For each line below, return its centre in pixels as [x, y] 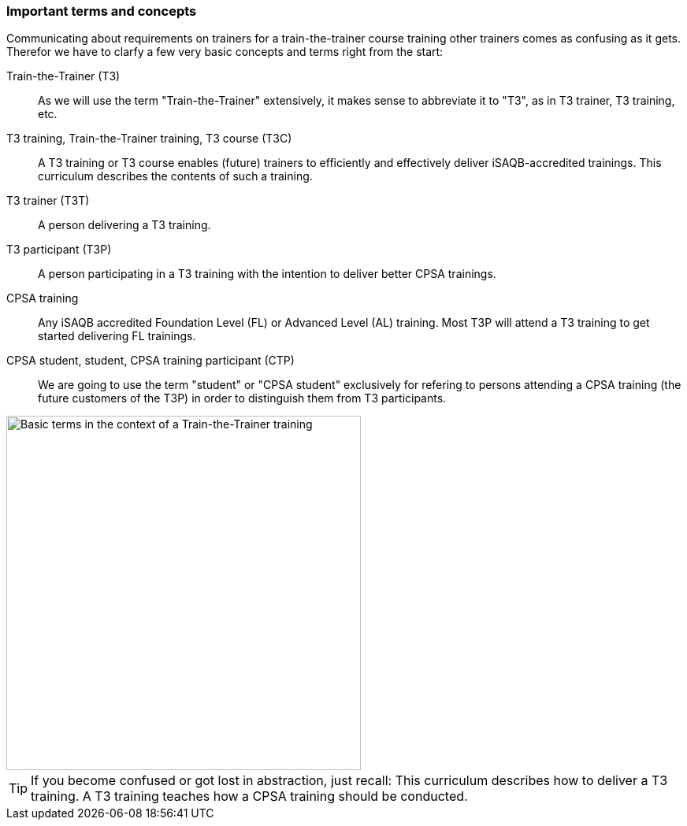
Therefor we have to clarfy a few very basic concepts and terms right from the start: [225, 52]
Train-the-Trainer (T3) [63, 76]
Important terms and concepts [102, 11]
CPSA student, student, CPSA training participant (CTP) [150, 361]
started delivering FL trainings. [117, 336]
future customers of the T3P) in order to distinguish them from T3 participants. [242, 398]
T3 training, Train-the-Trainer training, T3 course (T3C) [149, 139]
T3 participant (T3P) [59, 250]
